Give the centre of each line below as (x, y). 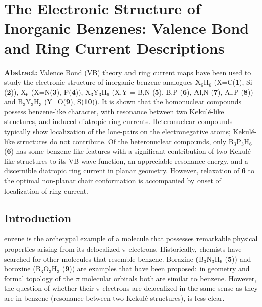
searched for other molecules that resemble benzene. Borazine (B (104, 258)
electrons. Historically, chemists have (185, 249)
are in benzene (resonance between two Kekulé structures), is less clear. (114, 298)
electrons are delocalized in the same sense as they (180, 288)
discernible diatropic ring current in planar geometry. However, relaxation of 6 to (129, 171)
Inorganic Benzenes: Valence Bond (127, 28)
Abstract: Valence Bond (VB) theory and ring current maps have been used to (128, 72)
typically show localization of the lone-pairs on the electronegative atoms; (117, 131)
